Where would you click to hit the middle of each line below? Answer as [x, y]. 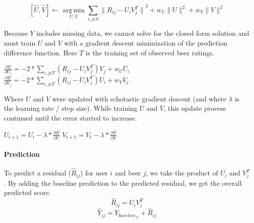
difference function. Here [41, 52]
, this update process [195, 108]
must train [20, 42]
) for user [94, 173]
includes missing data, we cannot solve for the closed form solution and [143, 33]
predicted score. [27, 192]
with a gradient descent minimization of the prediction [146, 42]
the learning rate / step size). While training [71, 108]
